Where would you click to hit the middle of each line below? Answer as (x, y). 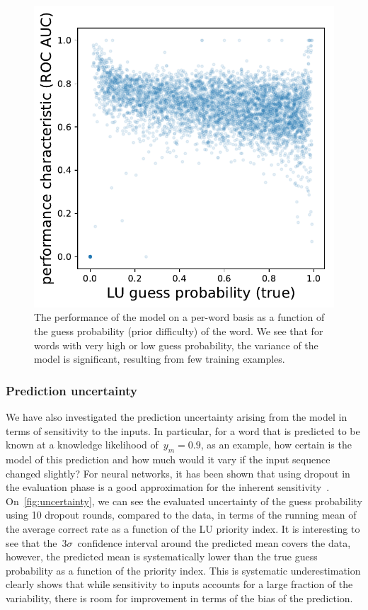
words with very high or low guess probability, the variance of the (176, 345)
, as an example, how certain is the (276, 445)
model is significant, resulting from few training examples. (160, 359)
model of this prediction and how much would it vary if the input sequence (168, 459)
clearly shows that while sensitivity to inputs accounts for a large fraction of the (179, 584)
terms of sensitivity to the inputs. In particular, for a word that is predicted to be (183, 430)
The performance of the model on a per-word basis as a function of (179, 317)
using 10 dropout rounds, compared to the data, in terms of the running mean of (181, 515)
